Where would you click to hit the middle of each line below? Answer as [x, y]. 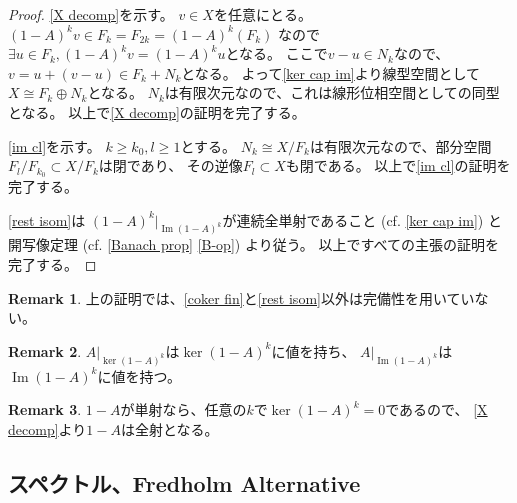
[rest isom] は [47, 219]
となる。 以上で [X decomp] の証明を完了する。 [157, 111]
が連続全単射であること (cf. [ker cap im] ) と [362, 219]
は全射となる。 [169, 428]
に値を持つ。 [139, 375]
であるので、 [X [436, 409]
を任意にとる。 [262, 14]
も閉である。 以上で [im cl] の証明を [398, 165]
